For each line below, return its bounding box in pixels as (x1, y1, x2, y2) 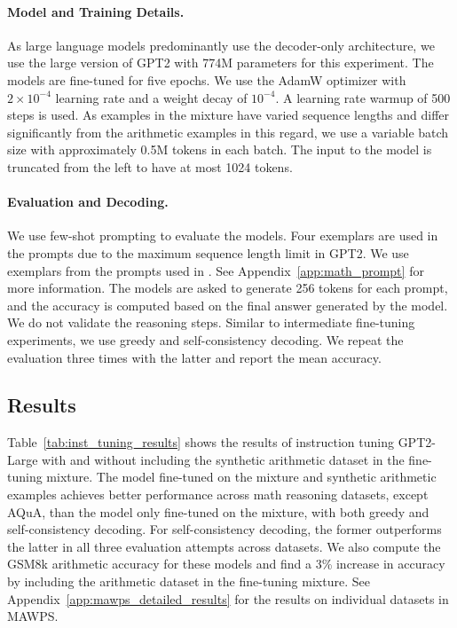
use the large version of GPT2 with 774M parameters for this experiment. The (7, 53, 434, 72)
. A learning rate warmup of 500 (275, 88, 451, 106)
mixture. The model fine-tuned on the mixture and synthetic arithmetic (46, 467, 437, 486)
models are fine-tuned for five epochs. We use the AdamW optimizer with (7, 70, 406, 89)
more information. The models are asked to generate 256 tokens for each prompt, (7, 279, 448, 297)
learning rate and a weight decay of (55, 88, 248, 106)
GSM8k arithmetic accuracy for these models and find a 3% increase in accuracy (7, 554, 445, 573)
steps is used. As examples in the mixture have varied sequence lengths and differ (7, 106, 450, 124)
